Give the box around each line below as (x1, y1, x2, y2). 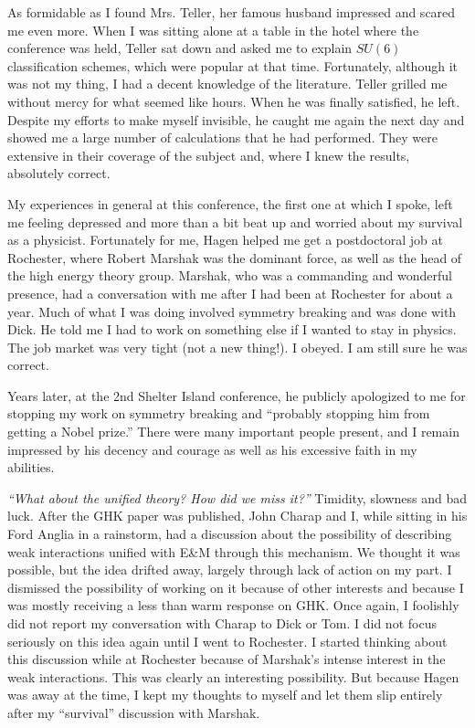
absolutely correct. (7, 164, 111, 183)
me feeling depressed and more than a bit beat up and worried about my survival (7, 212, 463, 231)
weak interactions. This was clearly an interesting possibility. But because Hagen (7, 667, 459, 686)
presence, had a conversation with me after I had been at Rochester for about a (7, 283, 453, 302)
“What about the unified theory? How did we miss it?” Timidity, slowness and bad (7, 488, 468, 507)
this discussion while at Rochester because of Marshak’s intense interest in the (7, 649, 446, 669)
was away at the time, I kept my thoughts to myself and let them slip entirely (7, 685, 443, 704)
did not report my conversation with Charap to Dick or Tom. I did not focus (7, 614, 437, 632)
